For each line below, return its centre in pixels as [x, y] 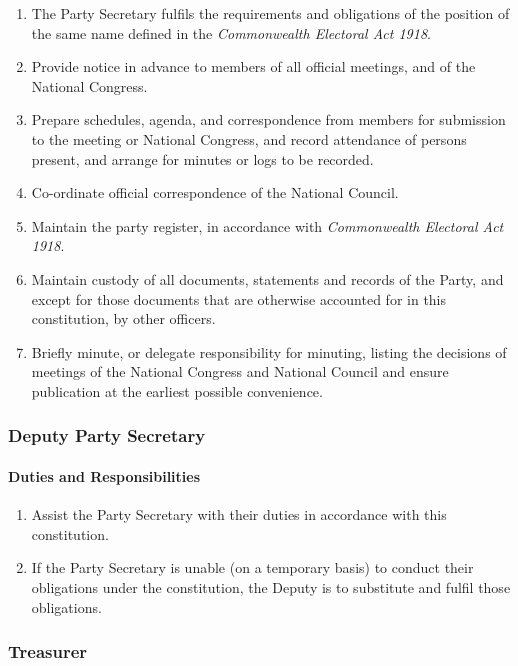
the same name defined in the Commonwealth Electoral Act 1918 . [231, 32]
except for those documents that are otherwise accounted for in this [239, 298]
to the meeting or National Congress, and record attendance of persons [249, 138]
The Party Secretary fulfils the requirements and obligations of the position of [270, 13]
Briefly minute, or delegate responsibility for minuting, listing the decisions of [269, 351]
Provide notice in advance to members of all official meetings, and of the [253, 66]
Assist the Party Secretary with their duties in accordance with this [239, 514]
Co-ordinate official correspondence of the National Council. [215, 192]
